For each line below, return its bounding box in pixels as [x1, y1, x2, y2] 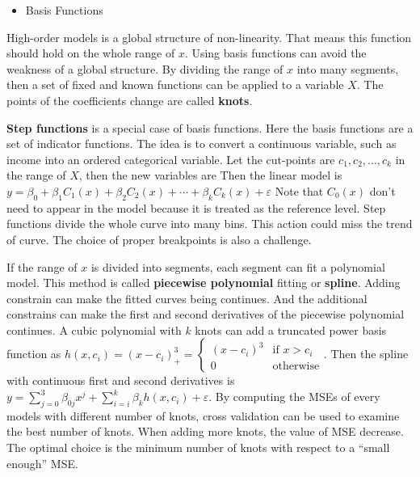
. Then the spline [323, 345, 409, 362]
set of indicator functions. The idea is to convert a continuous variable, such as [6, 135, 397, 152]
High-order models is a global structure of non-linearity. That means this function [6, 28, 412, 45]
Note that [275, 182, 324, 199]
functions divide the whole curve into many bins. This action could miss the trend [6, 215, 413, 232]
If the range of [6, 258, 78, 275]
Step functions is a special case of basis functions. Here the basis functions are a [6, 119, 414, 136]
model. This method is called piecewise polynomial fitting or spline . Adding [6, 274, 401, 291]
